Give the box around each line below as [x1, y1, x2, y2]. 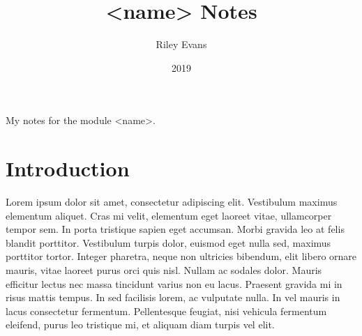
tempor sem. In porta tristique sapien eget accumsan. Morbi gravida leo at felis [6, 222, 345, 236]
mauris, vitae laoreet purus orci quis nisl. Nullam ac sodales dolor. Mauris [6, 263, 322, 277]
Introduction [6, 154, 130, 183]
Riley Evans [156, 37, 207, 52]
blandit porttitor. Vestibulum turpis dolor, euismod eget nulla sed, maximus [6, 235, 331, 250]
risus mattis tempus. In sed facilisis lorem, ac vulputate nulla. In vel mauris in [6, 290, 340, 305]
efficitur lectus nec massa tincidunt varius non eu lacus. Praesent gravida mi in [6, 276, 342, 291]
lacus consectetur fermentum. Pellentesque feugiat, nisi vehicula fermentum [6, 303, 327, 318]
